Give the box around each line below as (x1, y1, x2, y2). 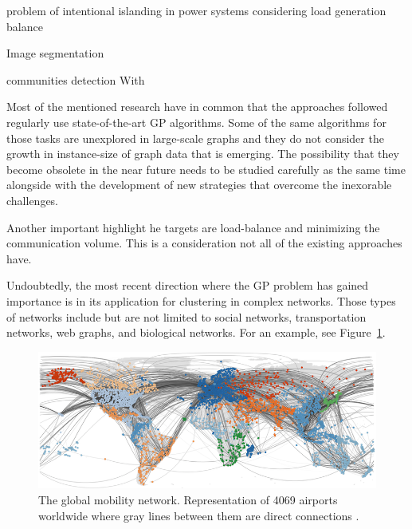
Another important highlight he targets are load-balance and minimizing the (6, 219, 380, 235)
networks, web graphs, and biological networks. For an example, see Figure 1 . (6, 324, 386, 341)
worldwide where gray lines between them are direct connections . (38, 507, 359, 523)
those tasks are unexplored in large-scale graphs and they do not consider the (6, 129, 384, 146)
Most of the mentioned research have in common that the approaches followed (6, 98, 388, 115)
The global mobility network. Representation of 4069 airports (38, 491, 338, 507)
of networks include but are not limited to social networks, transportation (6, 308, 367, 325)
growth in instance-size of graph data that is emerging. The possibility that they (6, 145, 399, 162)
